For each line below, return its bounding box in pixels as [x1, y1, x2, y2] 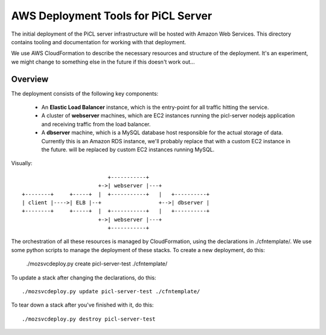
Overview [11, 74, 49, 84]
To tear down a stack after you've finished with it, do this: [11, 301, 154, 308]
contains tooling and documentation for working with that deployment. [11, 38, 187, 45]
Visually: [11, 160, 33, 167]
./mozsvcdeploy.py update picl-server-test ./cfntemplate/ [22, 288, 200, 295]
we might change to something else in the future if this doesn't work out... [11, 58, 196, 65]
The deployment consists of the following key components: [11, 89, 159, 97]
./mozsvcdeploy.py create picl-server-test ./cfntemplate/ [26, 260, 168, 267]
